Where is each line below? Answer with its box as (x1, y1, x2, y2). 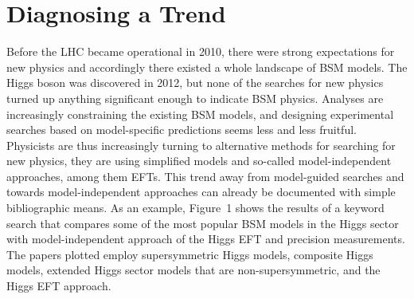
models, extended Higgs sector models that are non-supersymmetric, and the (6, 262, 381, 278)
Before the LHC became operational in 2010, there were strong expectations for (6, 43, 395, 60)
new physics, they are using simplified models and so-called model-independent (6, 152, 392, 169)
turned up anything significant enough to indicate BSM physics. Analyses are (6, 89, 384, 106)
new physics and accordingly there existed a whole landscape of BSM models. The (6, 58, 408, 75)
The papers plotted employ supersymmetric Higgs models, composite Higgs (6, 246, 373, 262)
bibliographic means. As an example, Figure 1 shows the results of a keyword (6, 199, 385, 216)
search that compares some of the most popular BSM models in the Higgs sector (6, 214, 399, 231)
